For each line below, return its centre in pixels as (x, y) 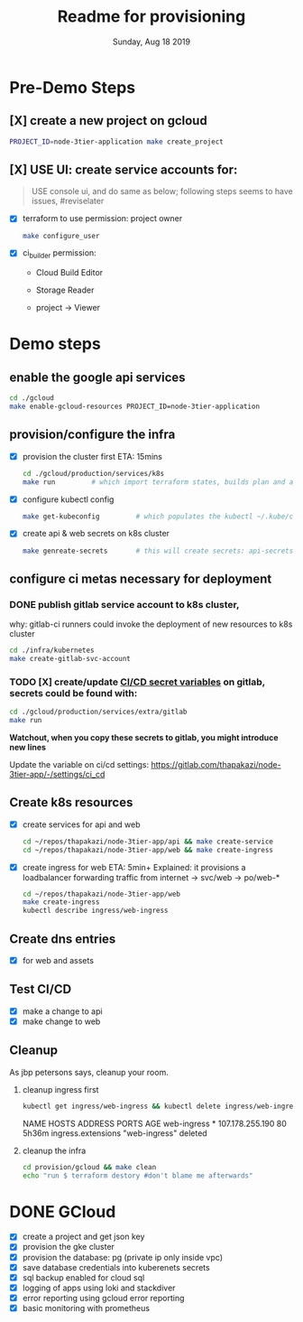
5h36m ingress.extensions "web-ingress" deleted (115, 1133)
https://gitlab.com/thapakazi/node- (216, 764)
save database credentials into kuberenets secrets (116, 1267)
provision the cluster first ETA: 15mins (92, 456)
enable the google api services (98, 377)
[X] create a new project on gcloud (108, 121)
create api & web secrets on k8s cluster (96, 534)
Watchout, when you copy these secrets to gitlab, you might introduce (144, 737)
